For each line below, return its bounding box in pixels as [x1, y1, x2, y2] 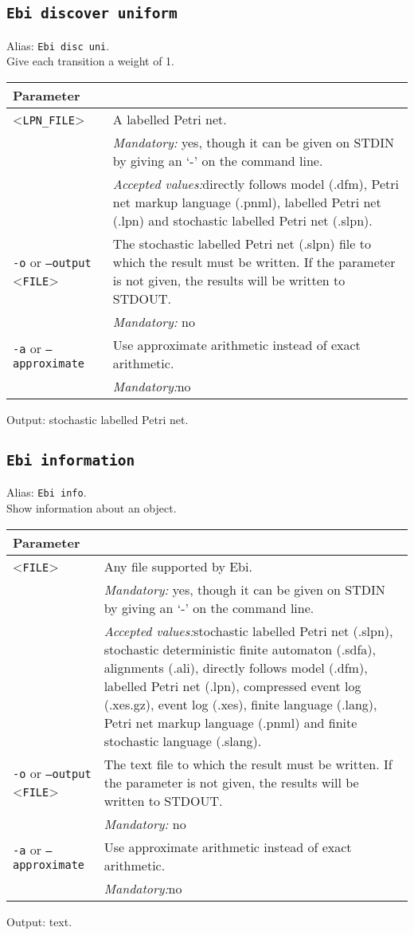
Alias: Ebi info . [6, 484, 87, 501]
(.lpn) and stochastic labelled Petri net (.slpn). [112, 211, 373, 230]
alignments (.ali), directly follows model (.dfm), [103, 658, 368, 677]
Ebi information [6, 452, 135, 469]
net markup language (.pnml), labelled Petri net [112, 193, 381, 212]
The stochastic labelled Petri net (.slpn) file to [112, 234, 371, 253]
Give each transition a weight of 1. [6, 53, 174, 69]
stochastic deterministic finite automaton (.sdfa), [103, 639, 376, 658]
